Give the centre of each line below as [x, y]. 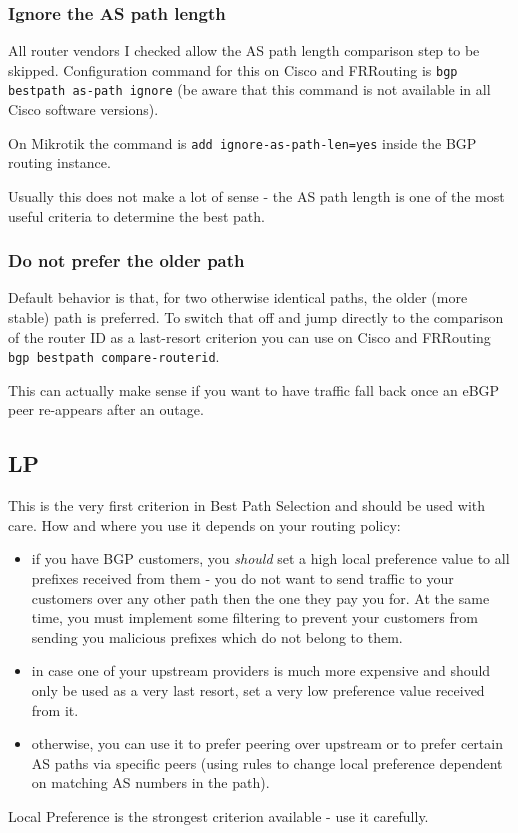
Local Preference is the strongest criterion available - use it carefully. [218, 815]
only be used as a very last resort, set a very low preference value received [258, 689]
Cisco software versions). [83, 109]
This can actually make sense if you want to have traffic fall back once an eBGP [254, 389]
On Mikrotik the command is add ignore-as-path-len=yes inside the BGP [242, 142]
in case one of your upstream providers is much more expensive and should [261, 670]
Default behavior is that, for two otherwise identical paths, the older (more [238, 297]
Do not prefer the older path [126, 260]
